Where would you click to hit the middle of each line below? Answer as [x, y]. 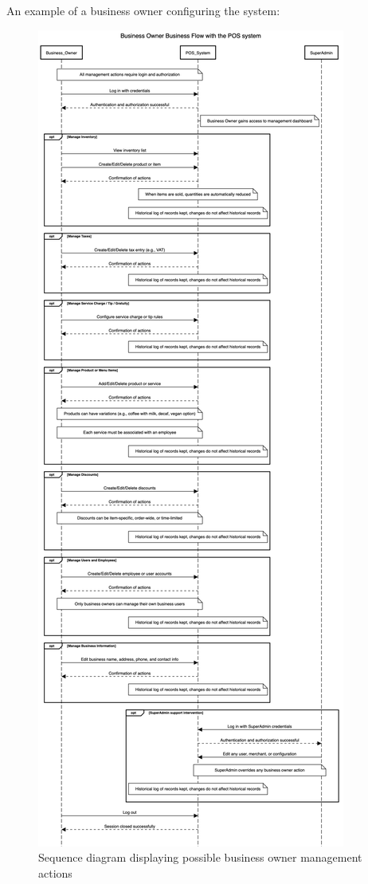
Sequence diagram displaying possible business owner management [200, 857]
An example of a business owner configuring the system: [143, 10]
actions [55, 872]
